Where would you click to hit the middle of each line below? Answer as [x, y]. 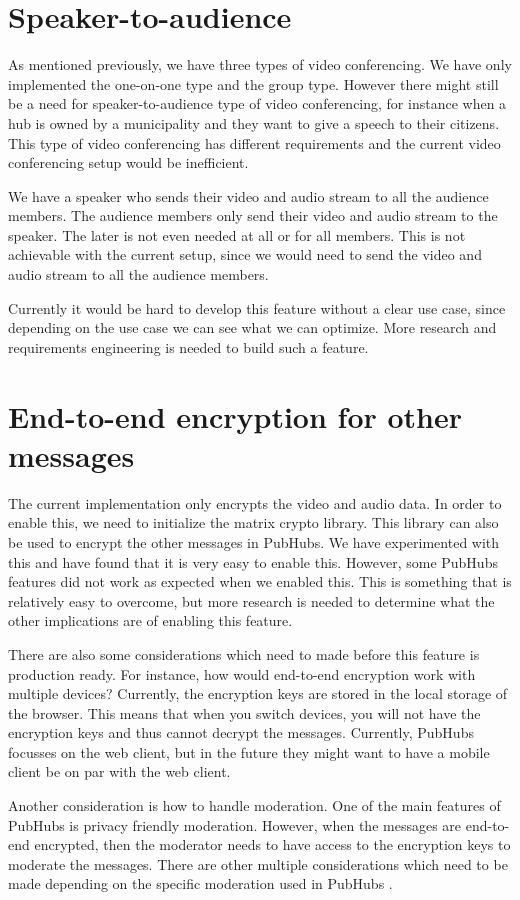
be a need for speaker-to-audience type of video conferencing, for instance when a [257, 103]
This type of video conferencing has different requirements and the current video [254, 142]
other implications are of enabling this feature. [150, 620]
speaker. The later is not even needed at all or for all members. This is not [237, 234]
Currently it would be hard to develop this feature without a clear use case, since [257, 307]
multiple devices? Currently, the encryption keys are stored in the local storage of [258, 693]
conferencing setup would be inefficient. [128, 162]
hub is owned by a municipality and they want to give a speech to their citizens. [254, 122]
